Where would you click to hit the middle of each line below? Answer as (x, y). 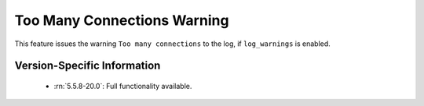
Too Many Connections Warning (122, 20)
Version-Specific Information (88, 66)
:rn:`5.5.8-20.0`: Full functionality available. (123, 86)
